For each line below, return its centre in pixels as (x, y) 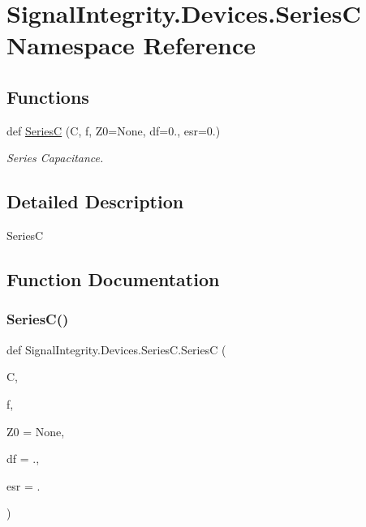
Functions (48, 96)
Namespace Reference (131, 45)
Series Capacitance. (55, 158)
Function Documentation (113, 279)
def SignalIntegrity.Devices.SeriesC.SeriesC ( (116, 349)
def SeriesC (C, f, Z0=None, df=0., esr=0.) (114, 130)
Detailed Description (95, 201)
